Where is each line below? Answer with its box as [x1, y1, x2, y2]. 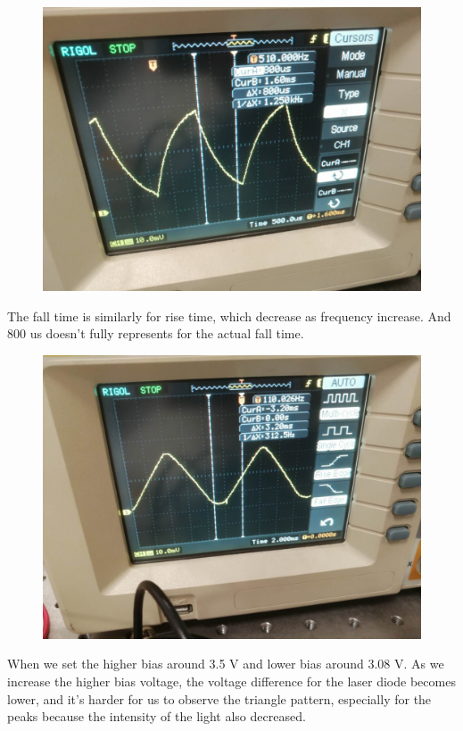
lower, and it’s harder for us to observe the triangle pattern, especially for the [7, 689, 432, 708]
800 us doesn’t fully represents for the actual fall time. [7, 324, 304, 343]
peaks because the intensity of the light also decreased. [7, 707, 306, 726]
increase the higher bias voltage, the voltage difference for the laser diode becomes [7, 671, 456, 690]
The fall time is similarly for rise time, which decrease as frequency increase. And [7, 306, 451, 325]
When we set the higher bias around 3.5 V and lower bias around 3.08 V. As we [7, 654, 444, 673]
